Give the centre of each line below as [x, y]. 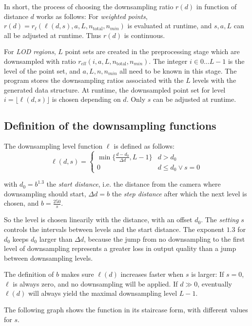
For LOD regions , [30, 51]
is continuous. [145, 35]
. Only [136, 99]
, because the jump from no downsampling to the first [165, 239]
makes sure [78, 274]
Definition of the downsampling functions [110, 125]
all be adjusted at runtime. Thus [53, 35]
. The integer [168, 61]
